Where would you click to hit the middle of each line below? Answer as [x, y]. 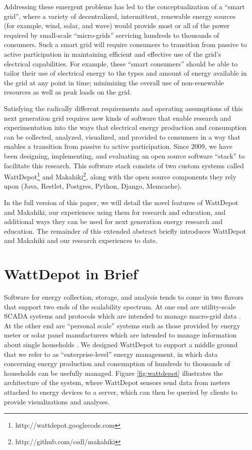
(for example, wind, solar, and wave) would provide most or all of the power [117, 25]
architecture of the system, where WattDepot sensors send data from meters [117, 382]
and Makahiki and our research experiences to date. [81, 240]
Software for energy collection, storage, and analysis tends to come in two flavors [124, 297]
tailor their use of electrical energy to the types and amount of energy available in [126, 73]
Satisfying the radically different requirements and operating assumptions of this [123, 108]
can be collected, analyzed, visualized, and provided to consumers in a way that [122, 137]
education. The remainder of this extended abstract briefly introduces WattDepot [125, 231]
